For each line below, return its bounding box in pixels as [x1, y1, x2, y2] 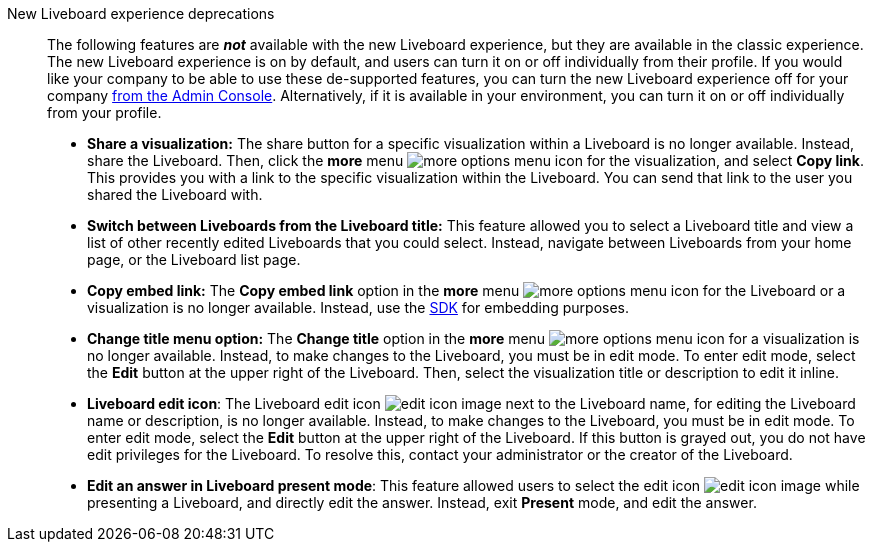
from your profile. [47, 104, 162, 121]
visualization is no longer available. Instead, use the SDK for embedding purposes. [87, 299, 630, 316]
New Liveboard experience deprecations [7, 5, 275, 22]
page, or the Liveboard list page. [87, 251, 301, 268]
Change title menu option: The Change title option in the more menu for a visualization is [87, 330, 860, 347]
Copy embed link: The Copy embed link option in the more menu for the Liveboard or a [87, 282, 846, 299]
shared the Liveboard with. [87, 186, 263, 203]
